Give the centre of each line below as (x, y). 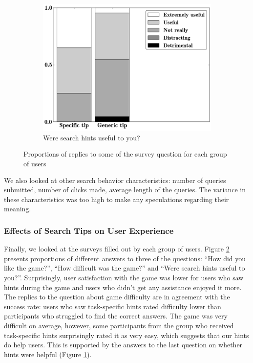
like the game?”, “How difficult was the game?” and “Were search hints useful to (125, 268)
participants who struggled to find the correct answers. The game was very (116, 316)
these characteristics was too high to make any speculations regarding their (116, 199)
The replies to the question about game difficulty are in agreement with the (117, 297)
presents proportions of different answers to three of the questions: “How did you (125, 258)
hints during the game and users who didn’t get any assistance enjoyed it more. (123, 287)
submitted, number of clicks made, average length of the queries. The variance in (125, 190)
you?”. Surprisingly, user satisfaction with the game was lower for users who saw (124, 278)
